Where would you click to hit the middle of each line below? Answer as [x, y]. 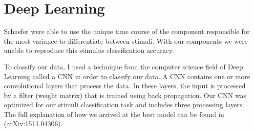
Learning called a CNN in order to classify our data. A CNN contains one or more [127, 76]
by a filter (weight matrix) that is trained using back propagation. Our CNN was [125, 95]
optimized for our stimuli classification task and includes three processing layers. [124, 105]
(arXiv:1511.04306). [33, 124]
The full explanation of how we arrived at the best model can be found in [114, 114]
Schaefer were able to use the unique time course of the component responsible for [127, 31]
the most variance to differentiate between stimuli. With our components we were [126, 41]
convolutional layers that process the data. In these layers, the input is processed [125, 86]
